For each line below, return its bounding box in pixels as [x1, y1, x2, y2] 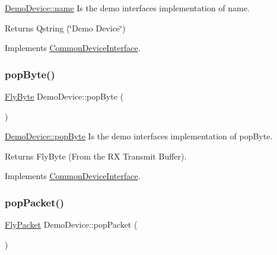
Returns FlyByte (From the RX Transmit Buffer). [5, 149, 187, 162]
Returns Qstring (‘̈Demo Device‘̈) [5, 21, 126, 34]
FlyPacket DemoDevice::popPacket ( [5, 218, 138, 231]
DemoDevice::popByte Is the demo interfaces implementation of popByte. [5, 130, 273, 142]
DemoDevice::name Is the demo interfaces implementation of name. [5, 2, 250, 14]
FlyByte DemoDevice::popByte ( [5, 90, 124, 102]
